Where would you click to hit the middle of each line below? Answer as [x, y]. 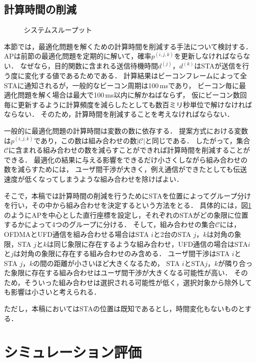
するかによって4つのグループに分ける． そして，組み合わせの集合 [110, 224]
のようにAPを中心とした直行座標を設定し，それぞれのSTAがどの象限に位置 [126, 214]
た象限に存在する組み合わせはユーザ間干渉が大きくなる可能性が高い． [118, 273]
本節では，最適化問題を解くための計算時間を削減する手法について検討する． [128, 46]
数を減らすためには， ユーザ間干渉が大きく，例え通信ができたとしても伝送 [126, 169]
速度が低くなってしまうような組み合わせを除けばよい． [94, 179]
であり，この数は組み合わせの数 [85, 140]
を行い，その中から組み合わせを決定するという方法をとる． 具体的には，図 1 [128, 205]
